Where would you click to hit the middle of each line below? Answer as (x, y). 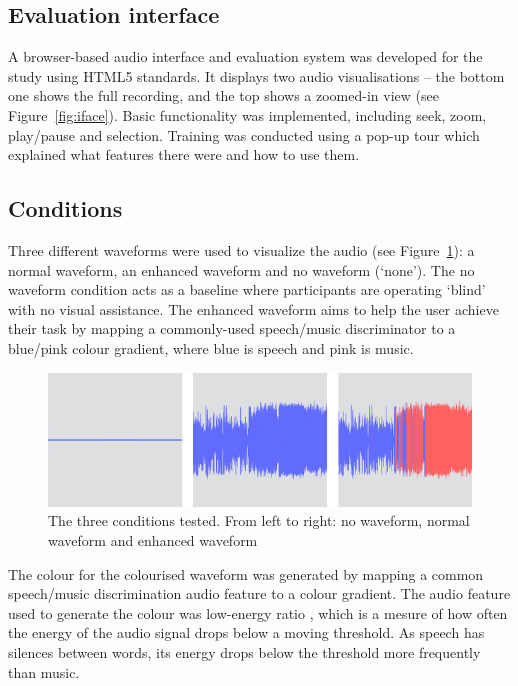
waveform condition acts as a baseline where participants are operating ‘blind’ (247, 289)
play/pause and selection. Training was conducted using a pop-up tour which (244, 134)
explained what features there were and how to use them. (184, 154)
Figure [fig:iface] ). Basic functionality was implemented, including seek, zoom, (247, 114)
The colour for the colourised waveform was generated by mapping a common (246, 573)
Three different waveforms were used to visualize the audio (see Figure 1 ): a (241, 249)
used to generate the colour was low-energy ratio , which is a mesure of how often (258, 612)
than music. (44, 671)
